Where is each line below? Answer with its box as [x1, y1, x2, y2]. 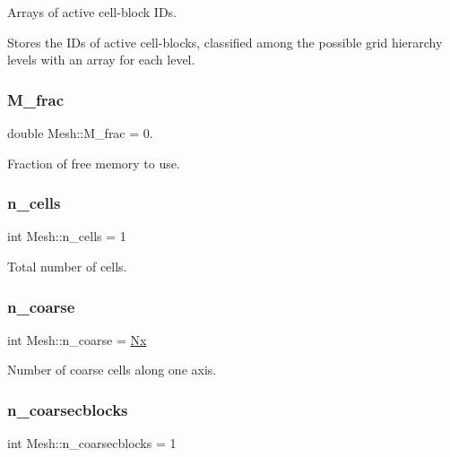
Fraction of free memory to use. [7, 153, 180, 172]
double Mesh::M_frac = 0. [7, 124, 153, 142]
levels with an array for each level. [7, 50, 195, 69]
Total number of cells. [7, 257, 127, 275]
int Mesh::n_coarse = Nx [7, 330, 147, 349]
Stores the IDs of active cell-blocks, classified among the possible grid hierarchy [7, 32, 443, 51]
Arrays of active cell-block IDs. [7, 3, 177, 21]
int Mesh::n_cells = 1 [7, 227, 126, 246]
